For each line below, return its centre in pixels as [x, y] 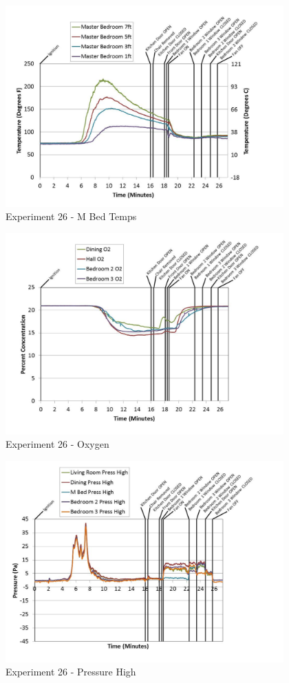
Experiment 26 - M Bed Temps [71, 216]
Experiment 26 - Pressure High [71, 672]
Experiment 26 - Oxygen [57, 444]
